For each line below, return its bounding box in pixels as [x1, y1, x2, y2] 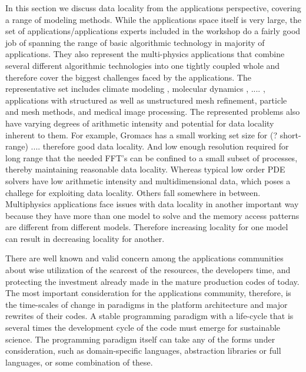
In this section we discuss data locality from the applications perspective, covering [5, 2, 301, 14]
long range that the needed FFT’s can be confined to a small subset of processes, [5, 151, 298, 164]
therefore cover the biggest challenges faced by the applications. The [5, 71, 251, 83]
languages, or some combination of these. [5, 356, 153, 368]
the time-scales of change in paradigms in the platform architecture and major [5, 298, 288, 310]
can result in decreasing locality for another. [5, 232, 165, 244]
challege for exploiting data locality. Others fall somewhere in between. [5, 186, 261, 198]
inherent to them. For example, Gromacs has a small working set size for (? [5, 128, 278, 141]
